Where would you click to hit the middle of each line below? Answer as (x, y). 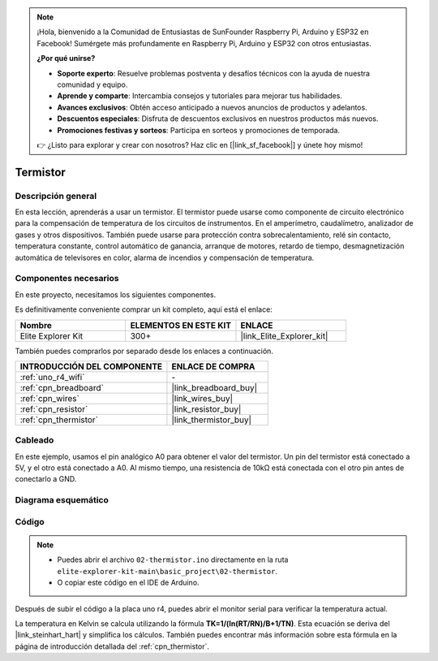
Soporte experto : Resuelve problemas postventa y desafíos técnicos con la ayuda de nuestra (214, 73)
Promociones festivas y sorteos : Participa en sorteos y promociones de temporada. (199, 130)
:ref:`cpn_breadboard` (62, 387)
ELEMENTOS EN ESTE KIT (180, 325)
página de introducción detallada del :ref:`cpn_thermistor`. (112, 646)
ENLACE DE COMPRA (213, 366)
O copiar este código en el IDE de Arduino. (128, 583)
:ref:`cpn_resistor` (54, 408)
